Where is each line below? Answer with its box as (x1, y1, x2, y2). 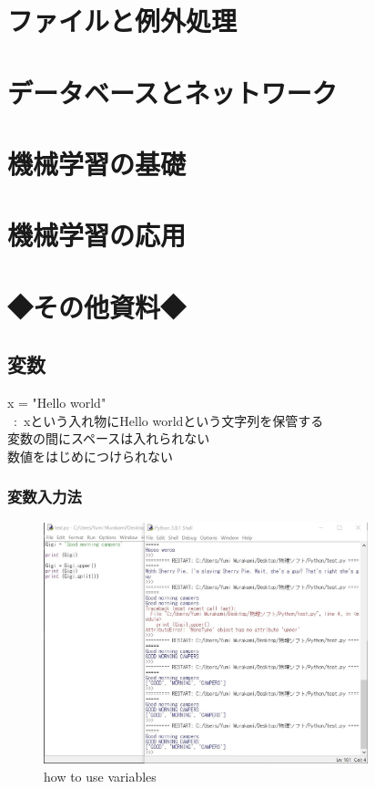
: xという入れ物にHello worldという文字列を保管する (13, 410, 324, 430)
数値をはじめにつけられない (7, 446, 173, 465)
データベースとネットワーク (7, 73, 338, 110)
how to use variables (44, 766, 157, 785)
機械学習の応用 (7, 216, 187, 254)
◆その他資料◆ (7, 287, 187, 325)
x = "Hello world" (7, 393, 106, 412)
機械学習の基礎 (7, 144, 187, 182)
